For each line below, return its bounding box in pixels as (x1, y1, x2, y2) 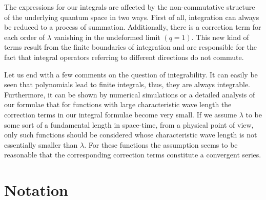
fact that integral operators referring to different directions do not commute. (4, 51, 244, 62)
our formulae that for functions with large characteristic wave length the (4, 99, 232, 110)
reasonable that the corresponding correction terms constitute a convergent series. (4, 149, 261, 160)
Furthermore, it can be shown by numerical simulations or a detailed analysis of (4, 89, 255, 99)
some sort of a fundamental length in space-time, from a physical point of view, (4, 119, 254, 130)
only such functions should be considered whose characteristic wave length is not (4, 129, 257, 140)
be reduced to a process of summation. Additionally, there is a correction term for (4, 22, 261, 32)
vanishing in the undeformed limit (53, 31, 160, 42)
